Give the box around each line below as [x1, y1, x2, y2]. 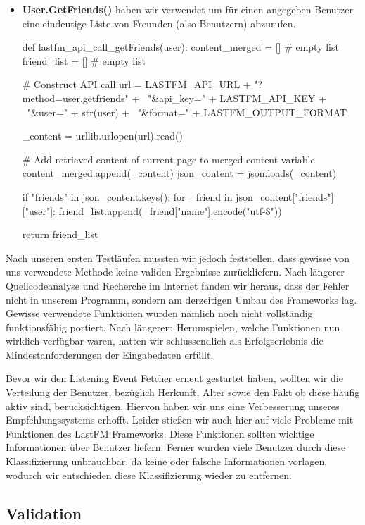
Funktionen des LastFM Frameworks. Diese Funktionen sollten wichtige [6, 426, 314, 440]
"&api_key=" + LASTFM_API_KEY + [147, 90, 326, 105]
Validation [6, 502, 82, 524]
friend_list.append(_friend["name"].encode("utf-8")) [58, 203, 282, 218]
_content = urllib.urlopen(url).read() [22, 128, 183, 143]
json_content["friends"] [236, 189, 334, 204]
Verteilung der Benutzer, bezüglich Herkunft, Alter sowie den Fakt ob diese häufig [6, 385, 360, 400]
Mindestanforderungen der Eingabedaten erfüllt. [6, 347, 214, 362]
